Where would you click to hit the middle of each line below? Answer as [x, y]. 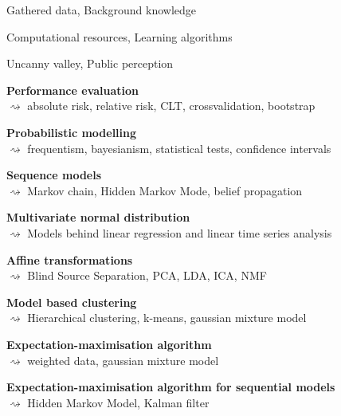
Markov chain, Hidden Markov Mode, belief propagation [165, 190]
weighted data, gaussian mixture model [123, 360]
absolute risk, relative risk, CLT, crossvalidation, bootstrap [171, 106]
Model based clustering [72, 302]
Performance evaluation [73, 90]
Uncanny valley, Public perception [90, 63]
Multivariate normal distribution [98, 217]
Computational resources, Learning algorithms [120, 36]
